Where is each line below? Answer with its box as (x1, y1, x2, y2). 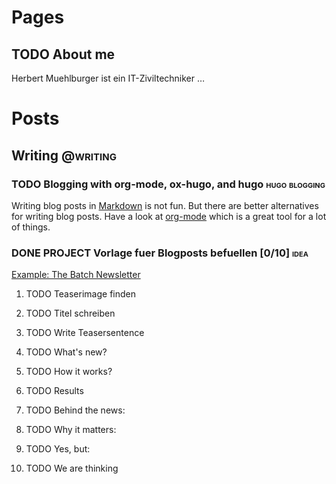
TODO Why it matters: (25, 424, 117, 436)
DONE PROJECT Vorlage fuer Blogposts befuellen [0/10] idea (11, 246, 309, 260)
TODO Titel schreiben (25, 307, 116, 320)
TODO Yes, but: (25, 443, 91, 455)
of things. (11, 221, 51, 233)
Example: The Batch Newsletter (11, 269, 141, 281)
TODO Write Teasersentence (25, 327, 145, 339)
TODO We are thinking (25, 462, 119, 475)
